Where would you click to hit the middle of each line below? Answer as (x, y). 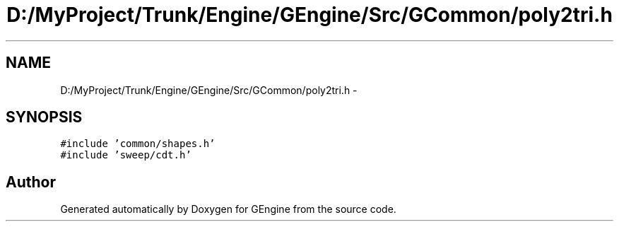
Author (31, 182)
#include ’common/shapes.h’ (138, 144)
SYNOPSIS (44, 117)
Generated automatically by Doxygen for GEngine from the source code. (228, 209)
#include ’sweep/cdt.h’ (126, 155)
